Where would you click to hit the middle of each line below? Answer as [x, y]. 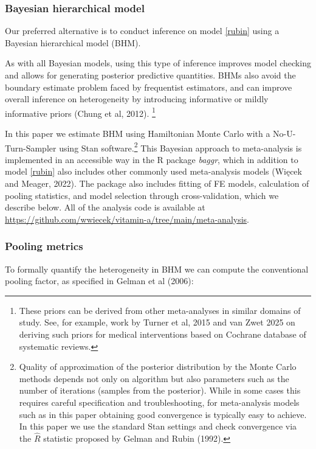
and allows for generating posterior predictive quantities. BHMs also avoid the [150, 75]
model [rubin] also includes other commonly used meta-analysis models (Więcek [153, 171]
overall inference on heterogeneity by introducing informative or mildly [137, 99]
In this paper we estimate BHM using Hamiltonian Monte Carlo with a [138, 134]
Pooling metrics [44, 246]
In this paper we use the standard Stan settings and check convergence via [158, 426]
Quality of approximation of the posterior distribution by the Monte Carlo [158, 367]
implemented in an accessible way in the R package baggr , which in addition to [152, 159]
